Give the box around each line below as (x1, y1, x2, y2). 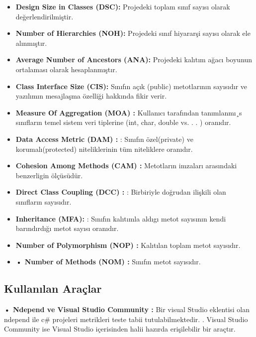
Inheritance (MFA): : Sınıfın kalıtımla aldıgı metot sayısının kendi (15, 213, 226, 224)
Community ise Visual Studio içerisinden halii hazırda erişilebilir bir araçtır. (4, 324, 236, 334)
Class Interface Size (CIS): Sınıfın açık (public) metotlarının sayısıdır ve (15, 81, 248, 91)
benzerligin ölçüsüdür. (15, 170, 83, 180)
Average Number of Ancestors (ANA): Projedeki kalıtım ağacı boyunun (15, 54, 253, 65)
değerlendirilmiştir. (15, 11, 74, 21)
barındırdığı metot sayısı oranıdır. (15, 223, 119, 233)
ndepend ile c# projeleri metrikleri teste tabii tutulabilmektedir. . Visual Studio (4, 314, 248, 324)
